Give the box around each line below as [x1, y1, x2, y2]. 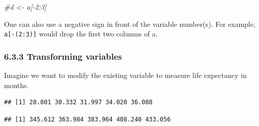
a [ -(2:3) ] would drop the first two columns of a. [4, 28, 158, 39]
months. [4, 79, 29, 90]
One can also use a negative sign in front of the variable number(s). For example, [4, 18, 255, 29]
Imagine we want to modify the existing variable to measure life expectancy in [4, 70, 247, 80]
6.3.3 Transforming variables [4, 50, 122, 62]
